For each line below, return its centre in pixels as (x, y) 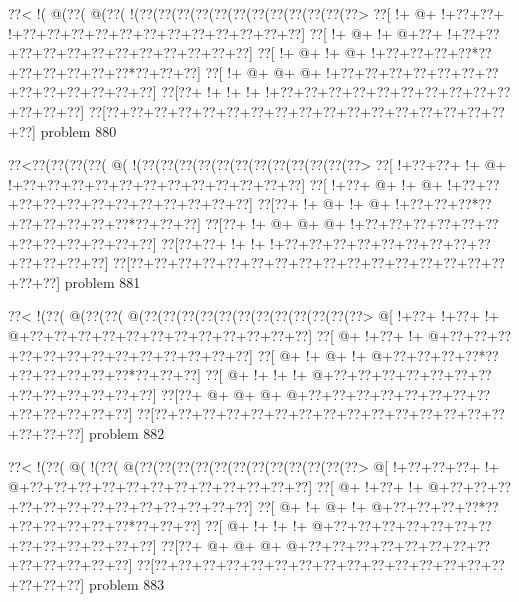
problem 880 (78, 130)
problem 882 (126, 432)
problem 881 (102, 281)
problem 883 (126, 584)
